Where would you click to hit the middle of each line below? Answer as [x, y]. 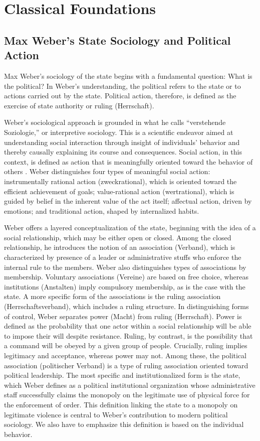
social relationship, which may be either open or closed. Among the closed [118, 237]
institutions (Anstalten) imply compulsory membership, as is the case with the [125, 286]
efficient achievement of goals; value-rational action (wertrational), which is [119, 191]
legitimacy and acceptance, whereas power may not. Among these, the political [125, 355]
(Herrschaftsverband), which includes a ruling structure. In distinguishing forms [126, 306]
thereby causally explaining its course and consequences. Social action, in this [123, 152]
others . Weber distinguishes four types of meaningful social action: [107, 171]
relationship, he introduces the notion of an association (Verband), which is [120, 247]
